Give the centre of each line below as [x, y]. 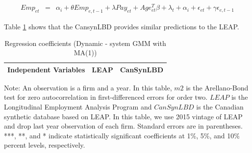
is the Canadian [220, 106]
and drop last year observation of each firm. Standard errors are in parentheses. [123, 126]
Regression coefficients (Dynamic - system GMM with [85, 43]
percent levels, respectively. [45, 145]
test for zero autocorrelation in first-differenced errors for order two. [106, 97]
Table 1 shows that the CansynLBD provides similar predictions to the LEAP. [122, 26]
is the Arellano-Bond [217, 87]
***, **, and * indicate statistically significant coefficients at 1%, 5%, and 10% [122, 135]
